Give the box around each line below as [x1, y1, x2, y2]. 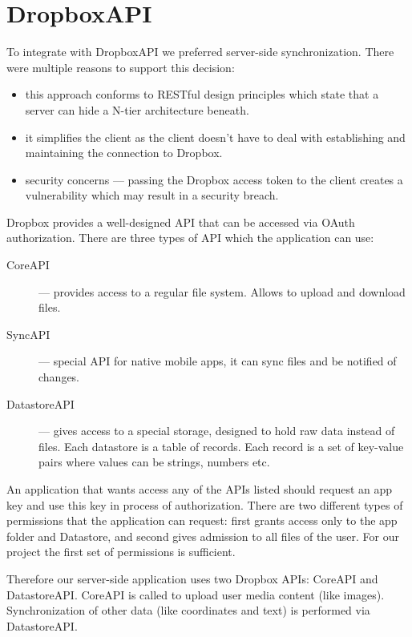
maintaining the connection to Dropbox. [25, 144, 223, 161]
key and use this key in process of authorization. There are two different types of [6, 496, 403, 513]
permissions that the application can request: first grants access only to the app [6, 512, 398, 529]
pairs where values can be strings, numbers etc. [38, 454, 270, 470]
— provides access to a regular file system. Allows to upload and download [38, 283, 406, 300]
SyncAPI [6, 325, 50, 342]
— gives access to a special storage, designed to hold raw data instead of [38, 422, 395, 439]
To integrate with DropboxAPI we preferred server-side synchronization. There [6, 43, 394, 60]
